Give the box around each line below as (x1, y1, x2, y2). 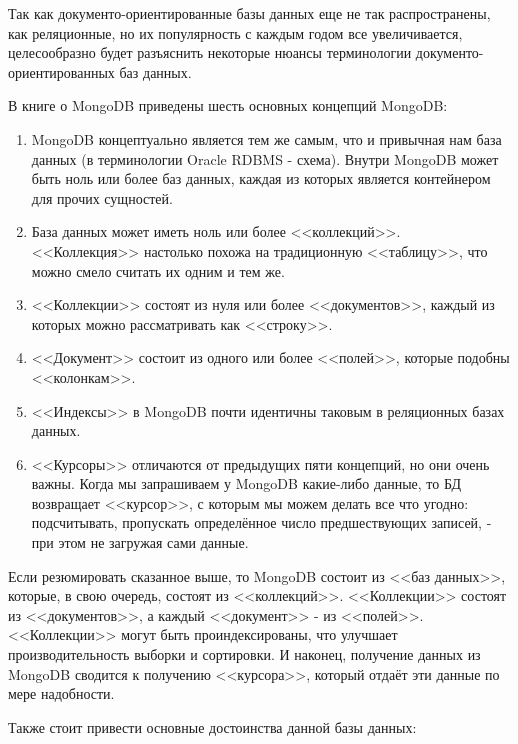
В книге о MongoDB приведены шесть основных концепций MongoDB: (8, 95, 448, 116)
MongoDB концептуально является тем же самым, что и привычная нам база (31, 128, 502, 149)
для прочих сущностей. (31, 187, 173, 208)
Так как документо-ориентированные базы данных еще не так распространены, (8, 3, 491, 23)
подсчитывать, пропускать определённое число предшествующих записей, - (31, 512, 492, 533)
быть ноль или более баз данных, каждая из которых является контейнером (31, 168, 491, 189)
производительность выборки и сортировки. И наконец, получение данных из (8, 644, 481, 665)
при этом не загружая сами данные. (31, 532, 249, 553)
